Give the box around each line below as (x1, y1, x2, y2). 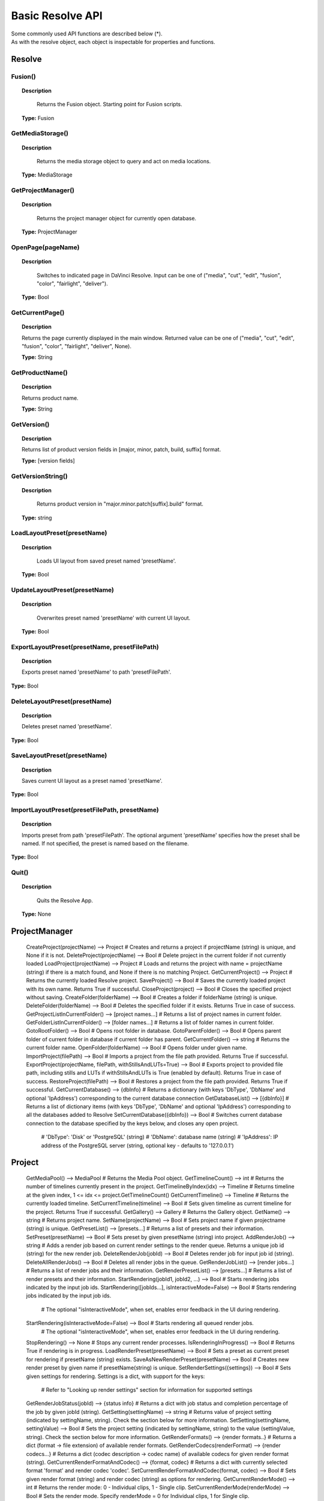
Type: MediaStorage (22, 171, 73, 178)
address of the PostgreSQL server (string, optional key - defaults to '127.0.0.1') (41, 1141, 234, 1149)
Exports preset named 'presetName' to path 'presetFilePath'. (22, 668, 172, 675)
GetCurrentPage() (11, 309, 65, 317)
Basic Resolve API (11, 9, 103, 22)
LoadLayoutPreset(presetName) (11, 529, 107, 537)
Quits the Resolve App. (37, 896, 93, 904)
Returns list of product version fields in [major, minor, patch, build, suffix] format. (22, 446, 221, 453)
